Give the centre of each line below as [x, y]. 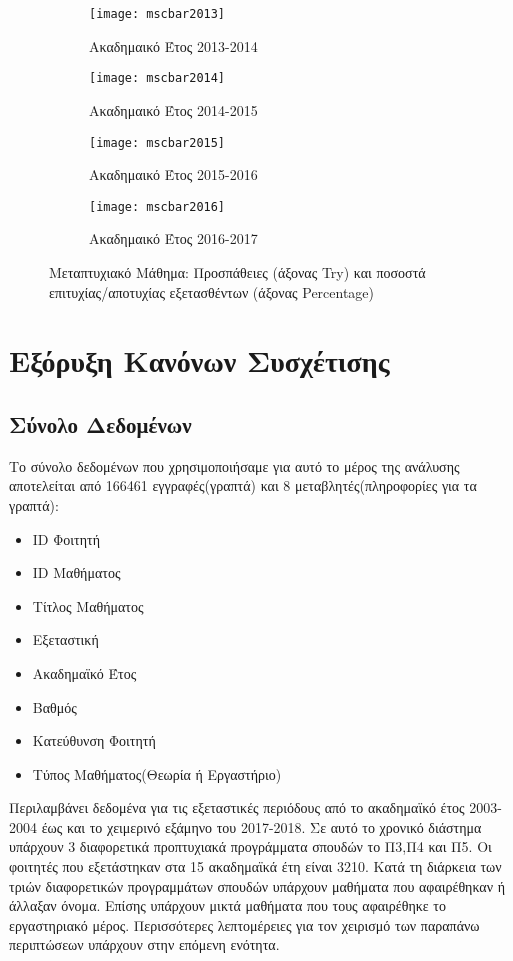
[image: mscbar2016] [157, 206]
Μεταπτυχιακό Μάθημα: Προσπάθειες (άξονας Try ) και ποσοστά [237, 272]
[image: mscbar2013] [157, 14]
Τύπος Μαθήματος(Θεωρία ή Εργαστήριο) [157, 773]
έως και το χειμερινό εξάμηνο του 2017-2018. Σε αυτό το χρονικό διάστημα [261, 826]
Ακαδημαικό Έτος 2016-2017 [173, 238]
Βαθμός [54, 706]
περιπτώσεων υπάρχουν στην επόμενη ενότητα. [144, 944]
